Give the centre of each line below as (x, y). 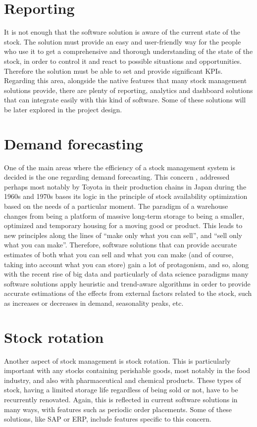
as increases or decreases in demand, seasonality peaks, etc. (94, 303)
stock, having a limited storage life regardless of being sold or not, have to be (121, 390)
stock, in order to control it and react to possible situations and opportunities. (123, 61)
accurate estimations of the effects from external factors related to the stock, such (128, 293)
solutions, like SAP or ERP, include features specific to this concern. (108, 419)
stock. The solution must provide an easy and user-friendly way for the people (123, 41)
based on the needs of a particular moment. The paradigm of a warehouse (116, 206)
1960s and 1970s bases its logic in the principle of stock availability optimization (126, 196)
